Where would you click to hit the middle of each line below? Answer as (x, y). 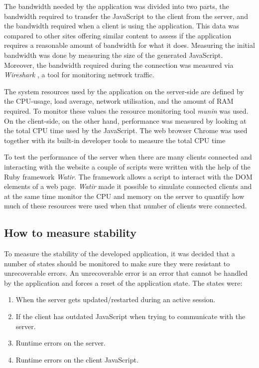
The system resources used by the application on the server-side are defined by (124, 91)
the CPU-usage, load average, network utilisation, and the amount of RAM (119, 101)
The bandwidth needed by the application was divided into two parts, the (117, 6)
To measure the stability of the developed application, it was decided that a (120, 254)
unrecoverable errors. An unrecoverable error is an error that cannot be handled (126, 273)
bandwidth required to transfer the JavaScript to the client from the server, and (126, 16)
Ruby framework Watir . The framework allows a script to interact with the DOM (128, 176)
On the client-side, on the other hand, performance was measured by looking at (125, 120)
